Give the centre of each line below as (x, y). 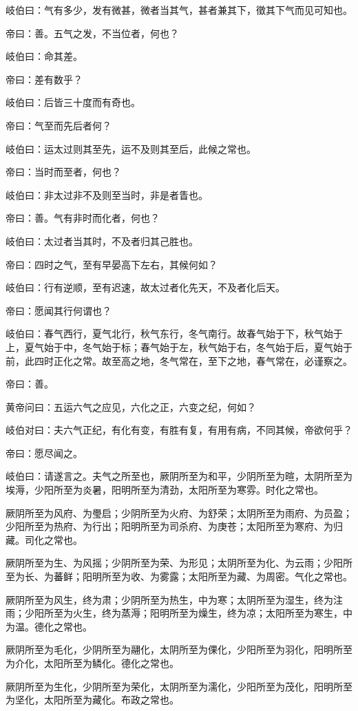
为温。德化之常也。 (49, 626)
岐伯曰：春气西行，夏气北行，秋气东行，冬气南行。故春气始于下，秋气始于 (174, 333)
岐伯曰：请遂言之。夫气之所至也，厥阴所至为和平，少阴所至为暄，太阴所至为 (179, 476)
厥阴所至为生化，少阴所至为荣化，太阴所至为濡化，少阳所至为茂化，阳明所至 (179, 686)
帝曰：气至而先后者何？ (59, 125)
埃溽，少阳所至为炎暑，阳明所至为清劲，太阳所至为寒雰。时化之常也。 (165, 490)
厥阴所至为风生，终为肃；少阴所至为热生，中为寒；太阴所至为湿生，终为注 (174, 599)
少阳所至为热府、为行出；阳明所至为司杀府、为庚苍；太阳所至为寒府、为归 (174, 526)
